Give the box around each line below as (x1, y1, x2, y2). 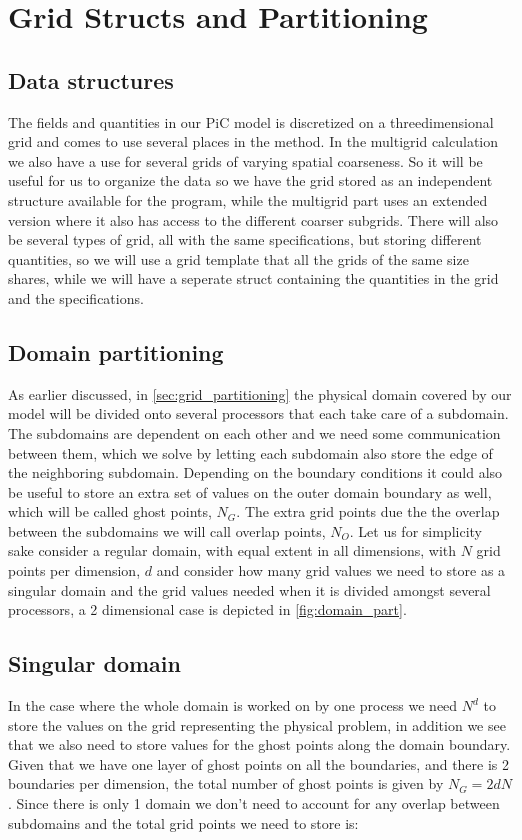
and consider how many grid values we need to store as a (156, 560, 506, 581)
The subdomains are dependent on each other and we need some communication (8, 422, 501, 443)
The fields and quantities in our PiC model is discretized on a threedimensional (8, 111, 494, 132)
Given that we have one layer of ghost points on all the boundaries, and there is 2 (8, 753, 510, 774)
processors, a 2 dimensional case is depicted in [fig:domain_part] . (8, 599, 407, 620)
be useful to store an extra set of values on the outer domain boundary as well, (8, 481, 492, 502)
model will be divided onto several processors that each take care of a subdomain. (8, 403, 509, 424)
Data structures (8, 64, 174, 95)
